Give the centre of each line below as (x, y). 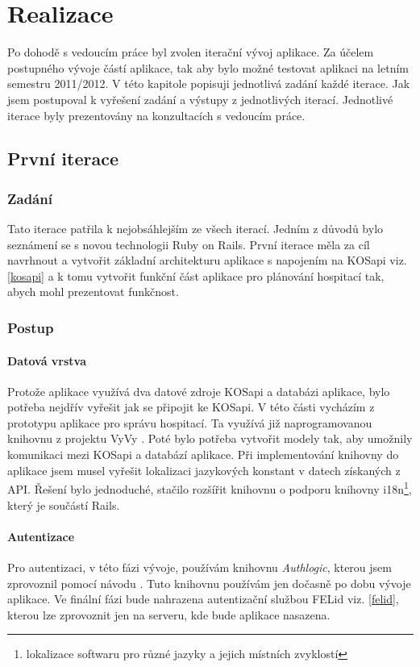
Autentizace (41, 536)
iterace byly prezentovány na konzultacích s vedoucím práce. (156, 115)
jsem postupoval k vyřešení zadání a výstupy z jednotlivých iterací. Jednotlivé (200, 99)
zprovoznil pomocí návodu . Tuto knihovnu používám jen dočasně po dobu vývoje (209, 583)
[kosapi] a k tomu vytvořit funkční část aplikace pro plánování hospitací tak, (196, 275)
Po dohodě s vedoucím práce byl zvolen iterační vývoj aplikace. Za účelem (191, 52)
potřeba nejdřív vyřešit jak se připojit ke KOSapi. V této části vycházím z (191, 407)
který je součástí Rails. (64, 504)
